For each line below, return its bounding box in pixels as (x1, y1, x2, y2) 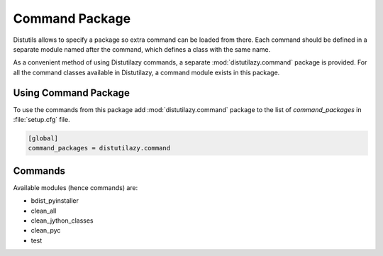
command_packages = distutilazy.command (28, 144, 170, 152)
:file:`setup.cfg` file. (13, 116, 70, 124)
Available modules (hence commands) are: (13, 183, 138, 191)
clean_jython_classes (30, 216, 94, 225)
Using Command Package (13, 87, 131, 99)
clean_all (30, 206, 57, 215)
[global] (28, 135, 59, 142)
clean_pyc (30, 226, 61, 235)
